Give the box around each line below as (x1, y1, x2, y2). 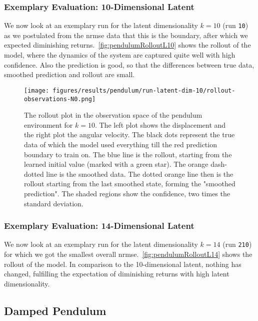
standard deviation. (24, 198, 83, 208)
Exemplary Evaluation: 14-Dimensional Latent (4, 219, 194, 232)
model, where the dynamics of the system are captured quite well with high (4, 50, 235, 60)
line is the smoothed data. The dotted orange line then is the (46, 168, 233, 179)
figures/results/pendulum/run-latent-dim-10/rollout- (52, 87, 235, 94)
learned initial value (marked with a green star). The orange (24, 159, 208, 169)
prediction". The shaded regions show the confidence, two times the (24, 188, 230, 198)
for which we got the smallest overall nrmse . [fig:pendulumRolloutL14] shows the (4, 248, 252, 259)
